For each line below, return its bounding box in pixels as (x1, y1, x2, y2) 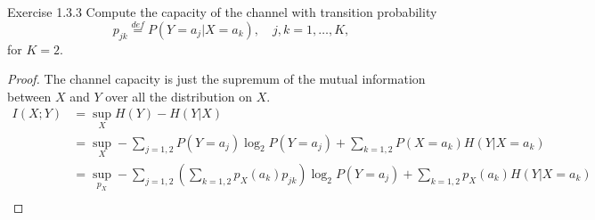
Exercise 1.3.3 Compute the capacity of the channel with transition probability (7, 3, 437, 20)
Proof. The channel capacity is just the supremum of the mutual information (7, 69, 426, 88)
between (7, 86, 52, 105)
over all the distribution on (105, 86, 253, 105)
